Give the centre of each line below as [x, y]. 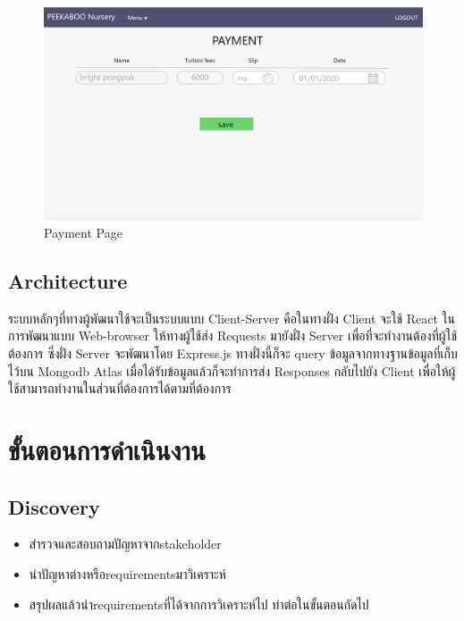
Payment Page [83, 233]
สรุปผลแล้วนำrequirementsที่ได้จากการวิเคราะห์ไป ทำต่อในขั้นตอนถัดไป [199, 604]
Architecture [68, 281]
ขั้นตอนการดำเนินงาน [107, 450]
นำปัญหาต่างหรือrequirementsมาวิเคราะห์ [127, 574]
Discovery [54, 506]
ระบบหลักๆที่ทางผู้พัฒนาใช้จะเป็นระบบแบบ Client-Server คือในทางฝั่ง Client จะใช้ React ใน [232, 318]
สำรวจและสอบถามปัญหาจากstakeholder [125, 544]
